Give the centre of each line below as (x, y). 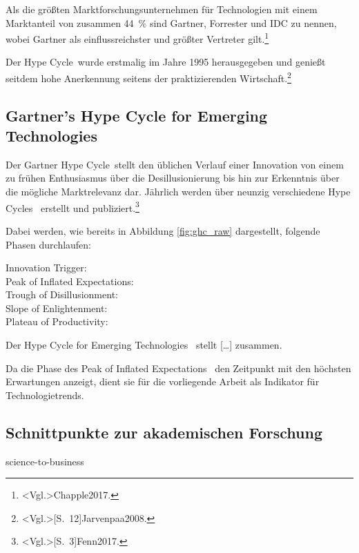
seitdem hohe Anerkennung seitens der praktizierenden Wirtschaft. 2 (148, 77)
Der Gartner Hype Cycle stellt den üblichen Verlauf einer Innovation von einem (175, 164)
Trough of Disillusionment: (62, 294)
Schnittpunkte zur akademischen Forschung (164, 432)
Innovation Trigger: (46, 268)
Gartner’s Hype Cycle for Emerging (137, 115)
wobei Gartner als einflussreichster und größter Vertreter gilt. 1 (137, 38)
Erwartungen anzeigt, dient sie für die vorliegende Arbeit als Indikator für (163, 381)
